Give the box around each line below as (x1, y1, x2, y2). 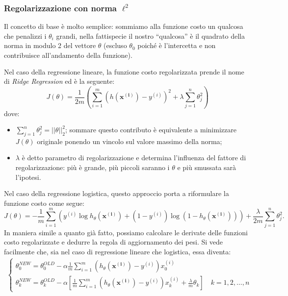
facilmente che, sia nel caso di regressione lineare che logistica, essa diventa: (4, 246, 231, 256)
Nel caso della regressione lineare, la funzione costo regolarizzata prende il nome (4, 66, 244, 76)
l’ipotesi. (15, 172, 41, 182)
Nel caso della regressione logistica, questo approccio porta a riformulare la (4, 188, 229, 198)
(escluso (104, 40, 127, 50)
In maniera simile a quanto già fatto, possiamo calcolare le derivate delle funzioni (4, 227, 248, 237)
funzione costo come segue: (4, 197, 84, 208)
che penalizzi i (4, 30, 47, 41)
